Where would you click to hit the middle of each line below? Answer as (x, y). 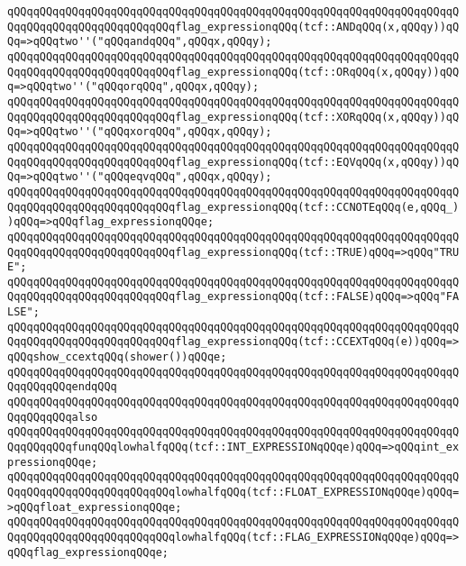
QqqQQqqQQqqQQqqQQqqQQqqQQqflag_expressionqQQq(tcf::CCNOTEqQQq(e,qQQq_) (233, 207)
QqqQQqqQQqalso (53, 417)
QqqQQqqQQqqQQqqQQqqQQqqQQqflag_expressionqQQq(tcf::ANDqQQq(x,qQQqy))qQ (233, 27)
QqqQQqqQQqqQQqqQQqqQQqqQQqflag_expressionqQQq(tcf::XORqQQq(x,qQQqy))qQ (233, 117)
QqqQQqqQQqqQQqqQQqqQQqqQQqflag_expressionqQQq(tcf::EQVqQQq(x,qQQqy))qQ (233, 162)
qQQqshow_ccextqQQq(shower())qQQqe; (117, 357)
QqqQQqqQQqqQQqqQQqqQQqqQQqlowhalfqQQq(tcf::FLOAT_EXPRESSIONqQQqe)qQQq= (233, 492)
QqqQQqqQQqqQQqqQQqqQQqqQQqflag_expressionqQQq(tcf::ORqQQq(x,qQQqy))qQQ (233, 72)
